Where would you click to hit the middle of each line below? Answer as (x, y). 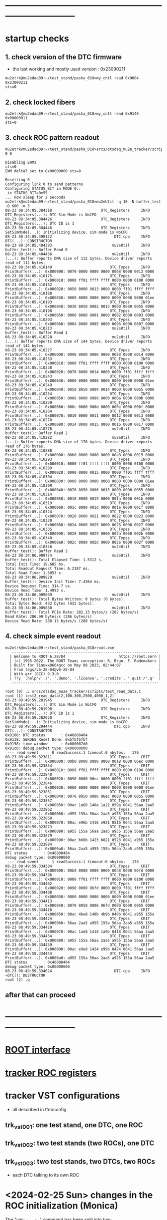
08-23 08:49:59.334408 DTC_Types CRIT (78, 892)
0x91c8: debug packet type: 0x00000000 (46, 748)
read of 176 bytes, (25, 446)
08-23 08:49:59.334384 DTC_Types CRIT (78, 866)
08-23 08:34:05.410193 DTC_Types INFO (78, 302)
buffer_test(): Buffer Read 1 (37, 332)
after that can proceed (41, 995)
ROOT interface (38, 1050)
